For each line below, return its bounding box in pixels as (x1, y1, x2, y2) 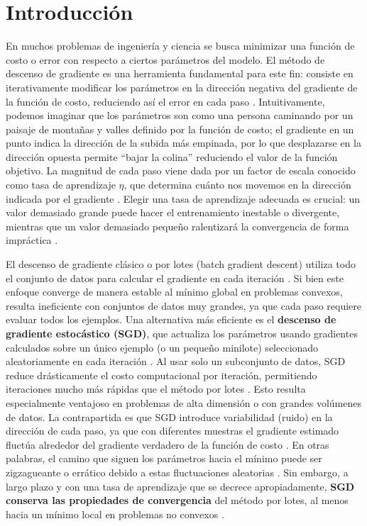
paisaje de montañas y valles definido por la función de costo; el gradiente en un (6, 121, 354, 136)
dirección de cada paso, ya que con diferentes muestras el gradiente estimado (6, 423, 339, 438)
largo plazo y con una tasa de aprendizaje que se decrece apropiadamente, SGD (6, 479, 355, 493)
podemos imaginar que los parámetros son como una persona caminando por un (6, 108, 354, 123)
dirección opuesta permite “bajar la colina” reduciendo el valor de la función (6, 149, 338, 164)
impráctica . (6, 233, 58, 247)
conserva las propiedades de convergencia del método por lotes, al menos (6, 493, 349, 508)
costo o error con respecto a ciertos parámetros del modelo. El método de (6, 52, 325, 67)
